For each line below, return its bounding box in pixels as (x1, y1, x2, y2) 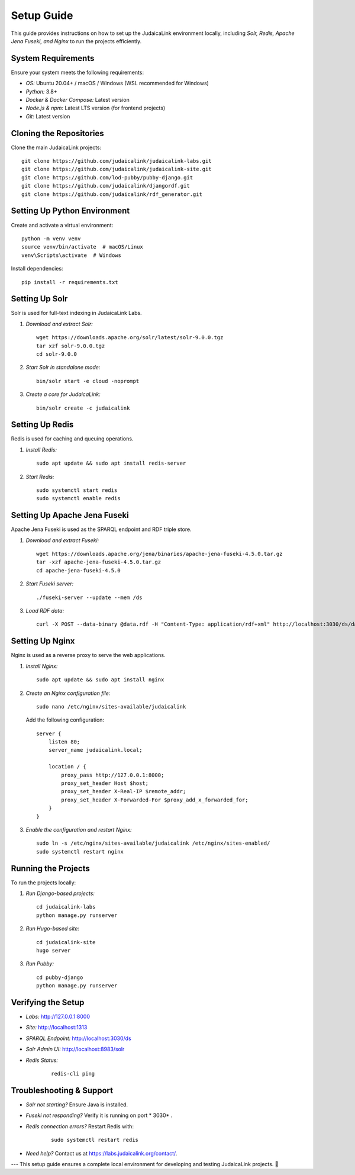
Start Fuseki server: (25, 580, 74, 587)
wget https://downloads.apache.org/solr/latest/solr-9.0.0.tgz (36, 334, 224, 341)
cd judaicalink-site (36, 939, 96, 945)
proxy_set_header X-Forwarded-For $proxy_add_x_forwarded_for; (61, 796, 248, 803)
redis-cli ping (51, 1070, 95, 1077)
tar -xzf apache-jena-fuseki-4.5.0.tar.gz (36, 559, 162, 565)
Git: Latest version (25, 112, 70, 120)
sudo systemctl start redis (36, 487, 118, 494)
